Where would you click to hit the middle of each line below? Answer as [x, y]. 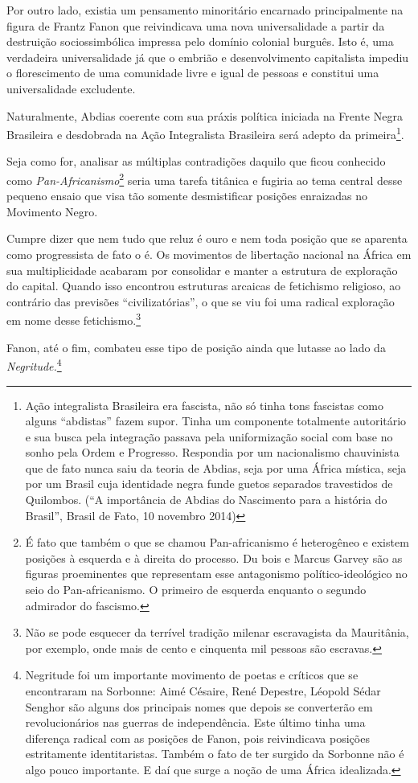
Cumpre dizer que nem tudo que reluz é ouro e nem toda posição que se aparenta [207, 238]
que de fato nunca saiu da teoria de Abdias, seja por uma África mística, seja [216, 467]
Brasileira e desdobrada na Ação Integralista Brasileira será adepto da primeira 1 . [205, 133]
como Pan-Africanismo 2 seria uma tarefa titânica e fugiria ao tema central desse [205, 179]
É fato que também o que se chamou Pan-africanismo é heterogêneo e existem [217, 542]
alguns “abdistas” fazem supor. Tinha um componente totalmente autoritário [216, 421]
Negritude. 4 [34, 365]
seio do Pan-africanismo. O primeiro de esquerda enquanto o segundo [196, 590]
